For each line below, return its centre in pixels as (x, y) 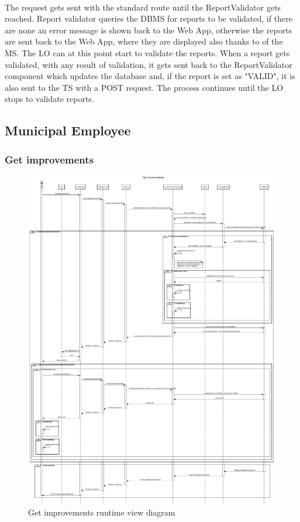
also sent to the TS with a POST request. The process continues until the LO (144, 87)
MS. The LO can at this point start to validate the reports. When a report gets (147, 52)
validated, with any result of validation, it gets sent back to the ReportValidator (149, 64)
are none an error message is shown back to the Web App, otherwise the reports (149, 30)
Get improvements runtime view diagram (102, 512)
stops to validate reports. (49, 99)
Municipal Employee (68, 130)
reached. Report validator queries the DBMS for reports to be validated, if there (149, 18)
